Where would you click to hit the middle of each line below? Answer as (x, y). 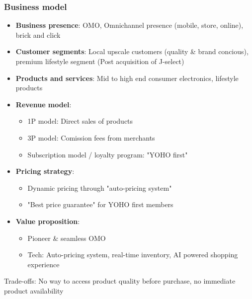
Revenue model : (43, 104)
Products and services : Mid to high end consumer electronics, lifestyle (127, 78)
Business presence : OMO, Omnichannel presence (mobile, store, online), (129, 25)
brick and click (38, 35)
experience (43, 264)
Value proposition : (48, 221)
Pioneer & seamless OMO (67, 238)
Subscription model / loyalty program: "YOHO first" (108, 154)
